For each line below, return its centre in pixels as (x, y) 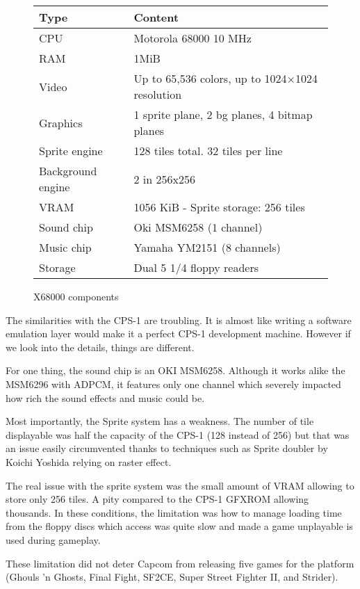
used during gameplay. (53, 539)
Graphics (61, 122)
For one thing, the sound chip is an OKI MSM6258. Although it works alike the (175, 370)
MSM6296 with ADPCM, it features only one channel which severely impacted (173, 384)
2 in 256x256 (164, 179)
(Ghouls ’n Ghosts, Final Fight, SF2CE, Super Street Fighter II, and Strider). (172, 577)
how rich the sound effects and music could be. (105, 397)
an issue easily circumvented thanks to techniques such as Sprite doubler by (167, 448)
